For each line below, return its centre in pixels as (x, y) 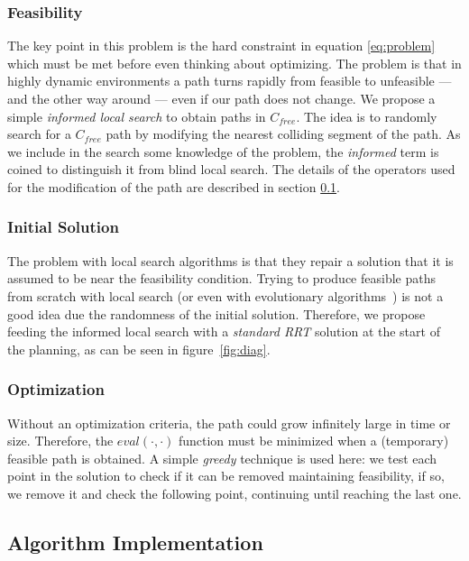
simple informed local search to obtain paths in (137, 116)
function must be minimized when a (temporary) (313, 441)
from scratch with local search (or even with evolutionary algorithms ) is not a (225, 295)
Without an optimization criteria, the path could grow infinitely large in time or (229, 423)
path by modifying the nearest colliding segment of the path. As (283, 134)
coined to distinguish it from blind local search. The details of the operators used (231, 169)
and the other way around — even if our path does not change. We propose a (221, 98)
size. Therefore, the (60, 441)
